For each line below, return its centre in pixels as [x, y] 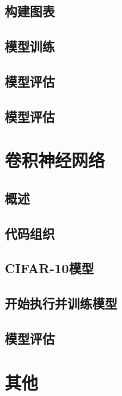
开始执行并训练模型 [61, 303]
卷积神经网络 [55, 160]
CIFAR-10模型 [49, 268]
